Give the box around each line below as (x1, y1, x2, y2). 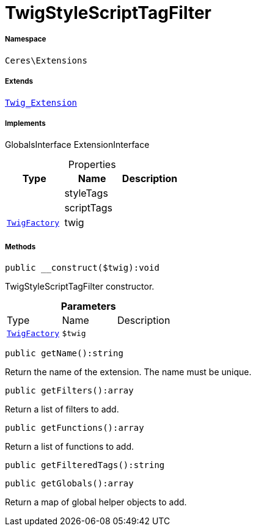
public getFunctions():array (5, 423, 144, 433)
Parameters (60, 300, 116, 313)
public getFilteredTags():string (5, 460, 165, 471)
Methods (5, 242, 36, 251)
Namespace (5, 35, 46, 44)
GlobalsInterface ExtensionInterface (5, 139, 150, 150)
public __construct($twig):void (5, 263, 159, 273)
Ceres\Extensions (5, 55, 87, 65)
